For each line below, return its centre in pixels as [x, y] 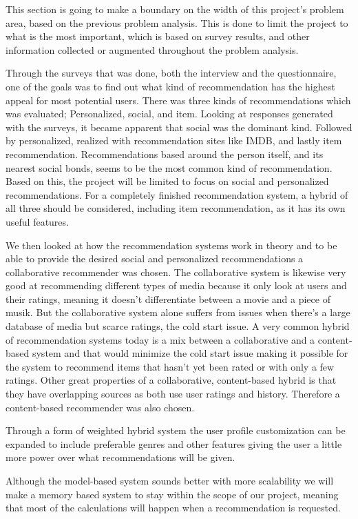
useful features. [37, 221]
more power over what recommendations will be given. [120, 457]
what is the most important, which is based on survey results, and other [158, 36]
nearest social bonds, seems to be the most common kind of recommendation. [169, 167]
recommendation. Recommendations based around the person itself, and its [165, 154]
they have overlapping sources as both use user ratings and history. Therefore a [173, 394]
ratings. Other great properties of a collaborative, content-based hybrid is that [171, 380]
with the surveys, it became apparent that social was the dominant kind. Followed [179, 127]
